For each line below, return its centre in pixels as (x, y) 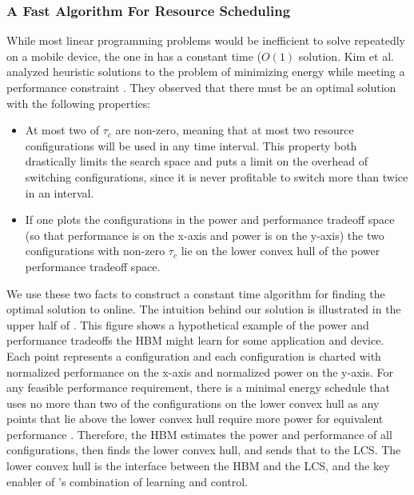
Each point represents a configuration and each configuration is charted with (194, 355)
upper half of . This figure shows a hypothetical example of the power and (188, 324)
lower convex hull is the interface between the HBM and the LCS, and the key (198, 466)
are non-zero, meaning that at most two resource (235, 130)
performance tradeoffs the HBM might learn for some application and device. (195, 340)
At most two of (62, 130)
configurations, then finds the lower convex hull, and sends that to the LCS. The (204, 450)
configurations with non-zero (95, 251)
